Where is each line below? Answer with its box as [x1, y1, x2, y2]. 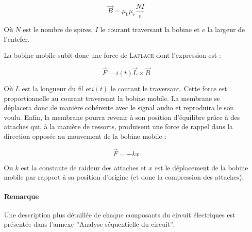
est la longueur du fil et [22, 83, 92, 94]
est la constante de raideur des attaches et [21, 162, 147, 172]
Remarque [4, 191, 39, 201]
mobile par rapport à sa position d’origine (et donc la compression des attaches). [4, 172, 244, 182]
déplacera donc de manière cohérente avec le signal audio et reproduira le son [4, 102, 234, 113]
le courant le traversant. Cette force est [110, 83, 227, 94]
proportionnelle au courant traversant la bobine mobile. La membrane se [4, 93, 220, 103]
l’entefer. [4, 33, 30, 44]
